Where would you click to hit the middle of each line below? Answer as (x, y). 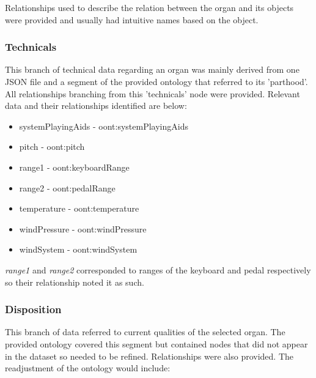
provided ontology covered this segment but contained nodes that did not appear (156, 343)
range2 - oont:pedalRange (67, 187)
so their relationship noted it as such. (75, 282)
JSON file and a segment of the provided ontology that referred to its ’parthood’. (156, 81)
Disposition (33, 309)
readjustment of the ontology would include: (88, 368)
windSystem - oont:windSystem (78, 249)
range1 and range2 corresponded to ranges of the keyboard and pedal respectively (158, 269)
